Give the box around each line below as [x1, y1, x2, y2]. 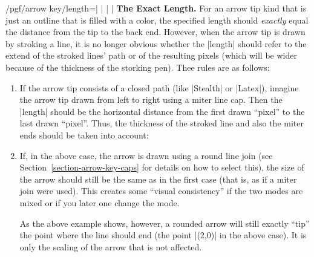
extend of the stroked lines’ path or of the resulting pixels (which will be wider [5, 49, 297, 62]
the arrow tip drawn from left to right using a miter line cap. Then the [19, 93, 283, 106]
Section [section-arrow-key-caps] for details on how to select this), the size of [19, 161, 304, 174]
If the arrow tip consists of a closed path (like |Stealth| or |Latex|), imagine [19, 81, 299, 94]
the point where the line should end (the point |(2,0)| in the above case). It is [19, 229, 307, 241]
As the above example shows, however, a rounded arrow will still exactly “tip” [19, 216, 310, 229]
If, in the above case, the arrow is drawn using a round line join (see [19, 149, 273, 161]
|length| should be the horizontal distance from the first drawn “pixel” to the [19, 105, 305, 117]
